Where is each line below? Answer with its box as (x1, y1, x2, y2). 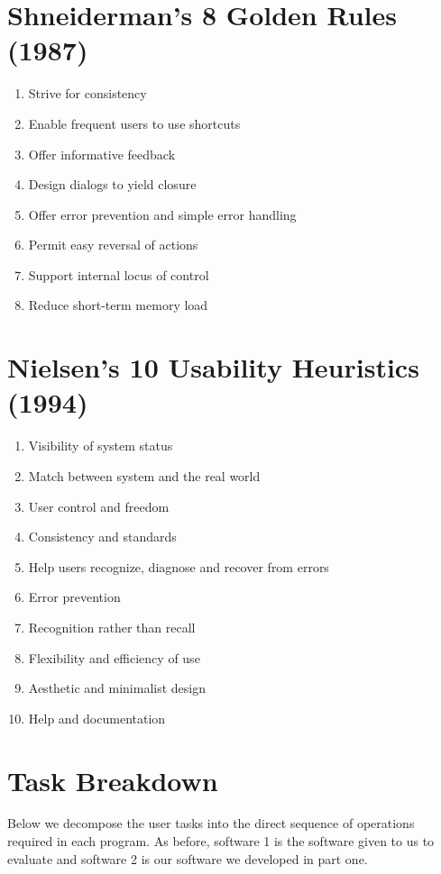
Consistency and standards (28, 527, 177, 546)
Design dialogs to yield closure (28, 175, 197, 194)
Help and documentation (28, 708, 166, 727)
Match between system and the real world (28, 466, 261, 485)
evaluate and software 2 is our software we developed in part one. (7, 849, 368, 868)
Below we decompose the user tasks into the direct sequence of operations (7, 814, 415, 833)
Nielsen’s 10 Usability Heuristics (7, 349, 419, 386)
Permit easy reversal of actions (28, 235, 198, 254)
